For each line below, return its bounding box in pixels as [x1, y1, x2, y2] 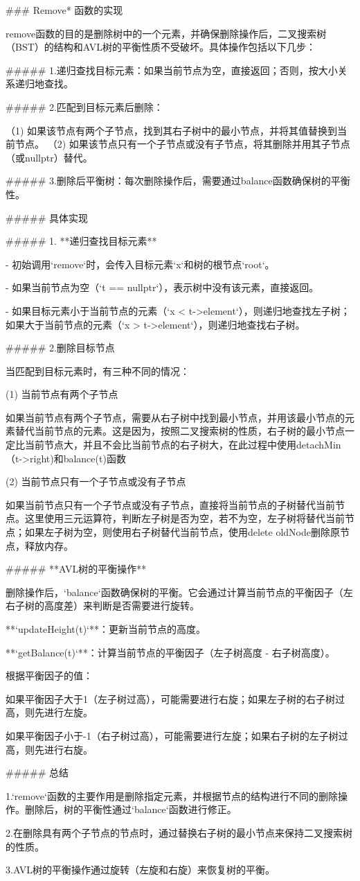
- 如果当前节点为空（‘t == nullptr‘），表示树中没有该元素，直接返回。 [6, 280, 319, 295]
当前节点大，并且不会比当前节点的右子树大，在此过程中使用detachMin [24, 437, 341, 452]
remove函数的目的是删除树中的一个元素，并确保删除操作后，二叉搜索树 [6, 26, 327, 40]
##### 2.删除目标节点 [6, 340, 115, 355]
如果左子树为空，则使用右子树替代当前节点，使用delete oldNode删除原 [24, 525, 340, 539]
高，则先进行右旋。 [6, 742, 93, 756]
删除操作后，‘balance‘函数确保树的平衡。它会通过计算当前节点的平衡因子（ [6, 584, 343, 599]
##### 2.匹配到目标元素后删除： [6, 99, 163, 114]
